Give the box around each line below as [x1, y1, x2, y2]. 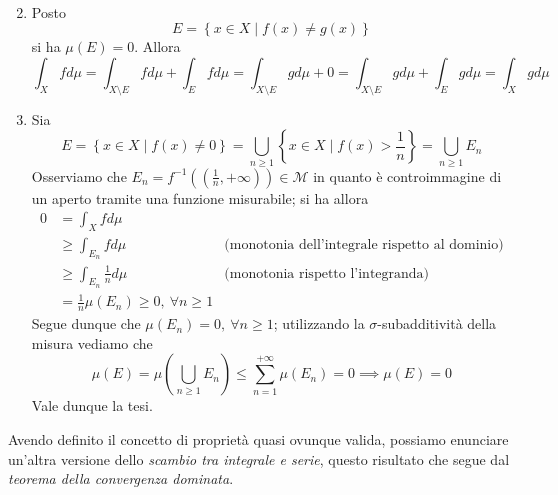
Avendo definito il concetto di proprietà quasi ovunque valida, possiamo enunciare [8, 429, 509, 450]
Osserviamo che [31, 165, 127, 186]
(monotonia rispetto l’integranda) [224, 266, 430, 281]
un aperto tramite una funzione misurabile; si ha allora [31, 187, 369, 208]
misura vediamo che [31, 332, 153, 353]
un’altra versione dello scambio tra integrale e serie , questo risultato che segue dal [8, 448, 510, 469]
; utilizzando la [273, 313, 365, 334]
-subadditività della [377, 313, 497, 334]
